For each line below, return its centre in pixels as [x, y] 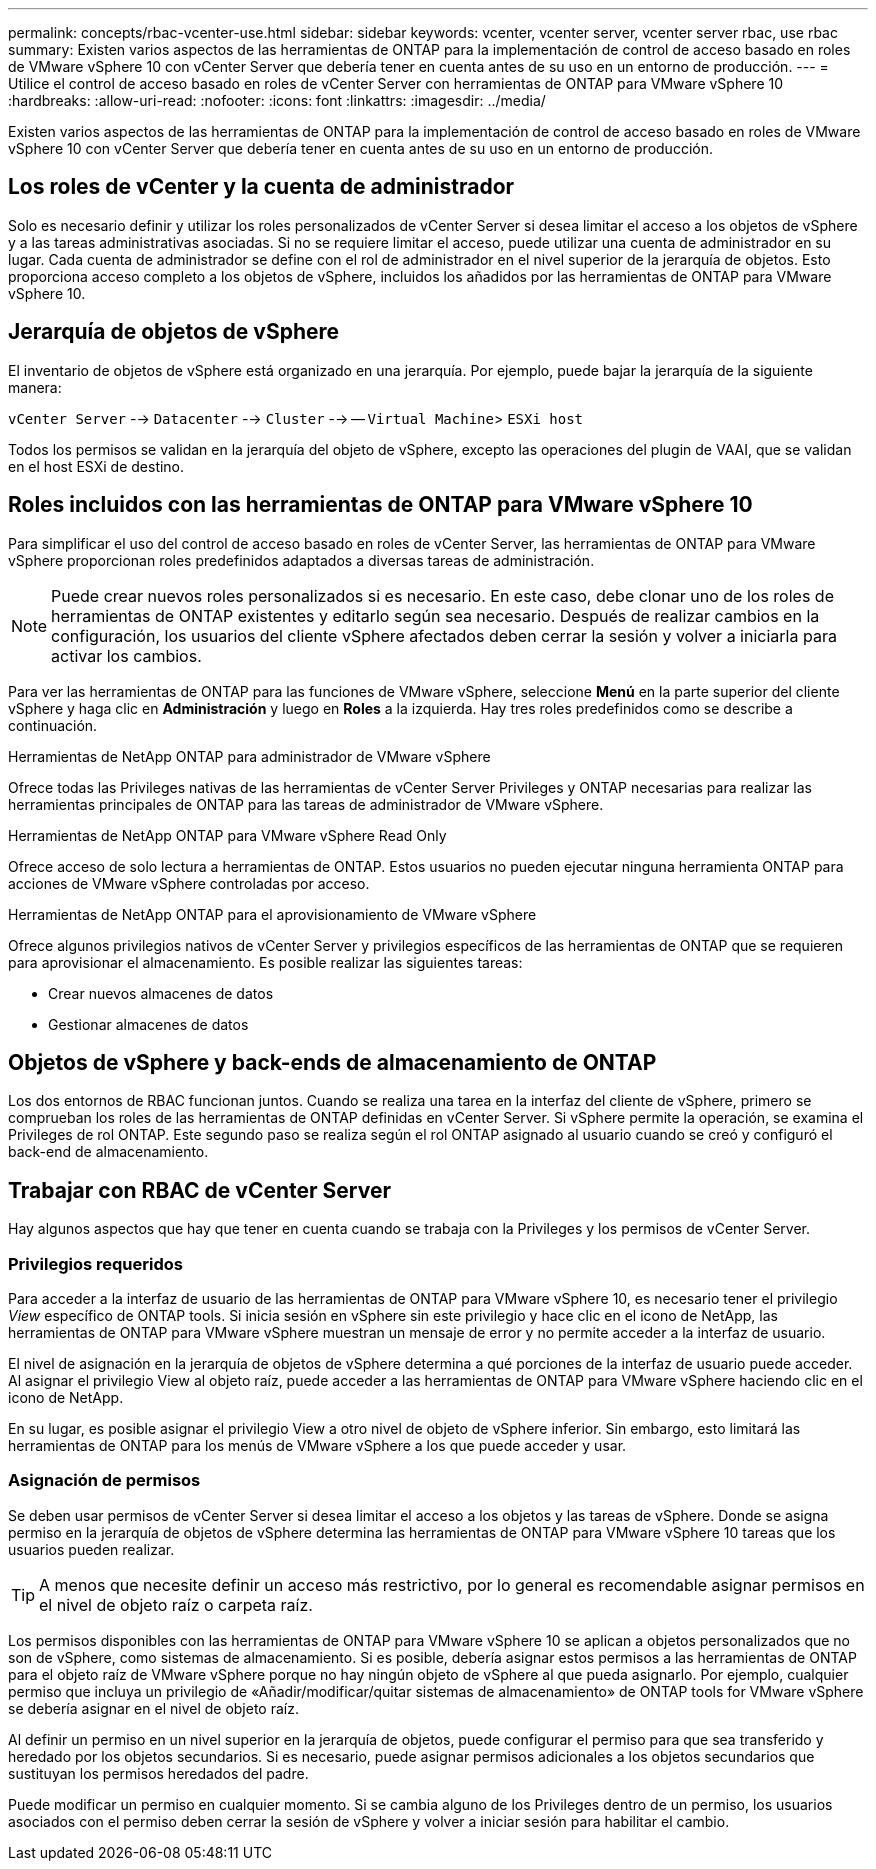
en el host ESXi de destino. [96, 466]
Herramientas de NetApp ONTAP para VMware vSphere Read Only [227, 835]
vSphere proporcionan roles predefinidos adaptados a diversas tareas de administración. [301, 560]
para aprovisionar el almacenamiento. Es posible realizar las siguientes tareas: [265, 962]
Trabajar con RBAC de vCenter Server [199, 1190]
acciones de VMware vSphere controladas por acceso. [189, 883]
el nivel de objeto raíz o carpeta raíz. [176, 1604]
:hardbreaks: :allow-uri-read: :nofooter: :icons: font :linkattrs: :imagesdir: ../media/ [277, 100]
